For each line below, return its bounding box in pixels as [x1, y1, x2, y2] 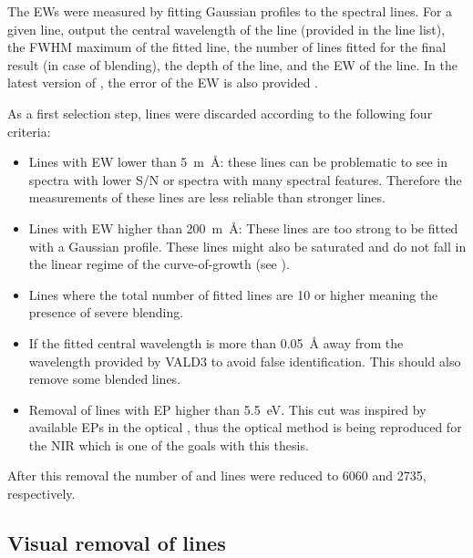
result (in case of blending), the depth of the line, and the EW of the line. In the [7, 55, 458, 74]
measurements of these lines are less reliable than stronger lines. [28, 188, 386, 207]
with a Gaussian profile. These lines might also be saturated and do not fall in [28, 236, 467, 255]
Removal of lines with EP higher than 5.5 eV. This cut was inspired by [28, 399, 427, 418]
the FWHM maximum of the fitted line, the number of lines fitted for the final [7, 37, 447, 57]
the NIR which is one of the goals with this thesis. [28, 435, 309, 454]
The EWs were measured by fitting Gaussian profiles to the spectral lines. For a [7, 2, 453, 20]
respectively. [7, 484, 76, 503]
